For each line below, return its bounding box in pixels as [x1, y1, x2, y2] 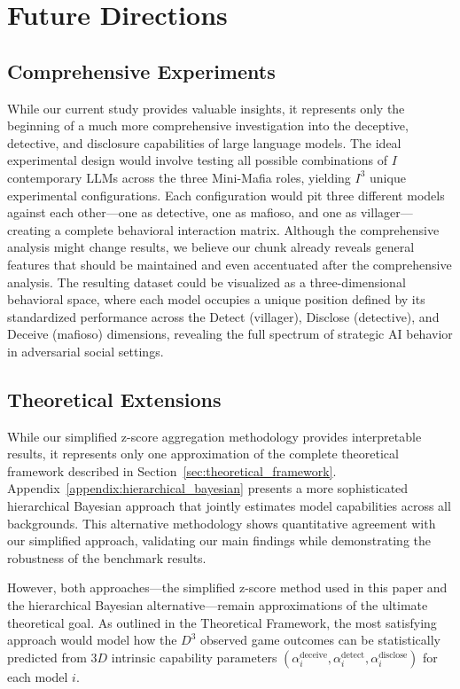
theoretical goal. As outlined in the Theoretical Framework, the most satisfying [7, 613, 437, 631]
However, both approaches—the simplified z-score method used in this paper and [7, 578, 448, 597]
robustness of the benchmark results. [7, 548, 207, 567]
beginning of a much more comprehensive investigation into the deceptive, [7, 116, 409, 135]
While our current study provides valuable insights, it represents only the [7, 98, 405, 117]
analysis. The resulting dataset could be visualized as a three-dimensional [7, 272, 406, 291]
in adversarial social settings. [7, 341, 164, 360]
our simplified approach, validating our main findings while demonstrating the [7, 531, 432, 550]
